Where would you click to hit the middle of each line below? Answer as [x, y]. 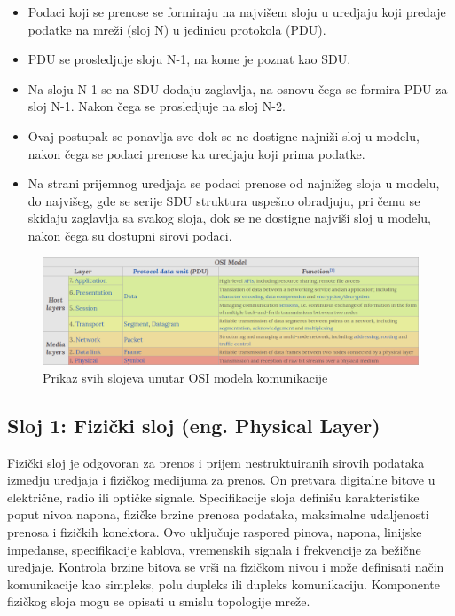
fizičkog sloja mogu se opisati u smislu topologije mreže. [159, 601]
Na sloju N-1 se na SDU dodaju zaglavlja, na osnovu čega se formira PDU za [238, 88]
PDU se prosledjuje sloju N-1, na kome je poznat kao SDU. [189, 59]
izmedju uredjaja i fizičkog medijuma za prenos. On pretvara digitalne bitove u [221, 480]
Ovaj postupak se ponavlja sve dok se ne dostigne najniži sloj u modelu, [224, 135]
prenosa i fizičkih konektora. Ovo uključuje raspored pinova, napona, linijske [215, 532]
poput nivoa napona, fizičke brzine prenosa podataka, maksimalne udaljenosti [218, 514]
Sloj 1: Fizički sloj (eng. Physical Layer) [194, 425]
